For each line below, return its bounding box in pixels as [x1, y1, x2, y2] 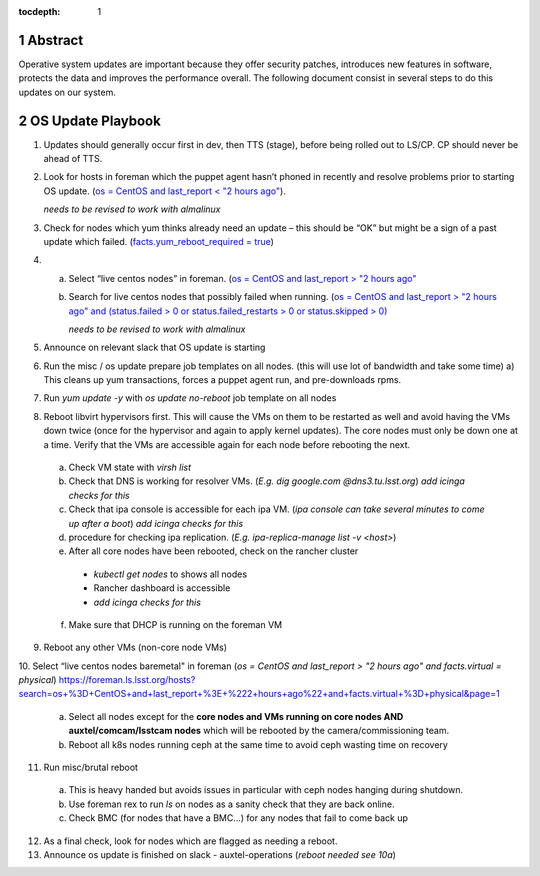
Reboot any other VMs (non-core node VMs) [43, 641, 227, 654]
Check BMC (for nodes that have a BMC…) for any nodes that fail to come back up [68, 812, 409, 824]
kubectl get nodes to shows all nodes [93, 568, 248, 580]
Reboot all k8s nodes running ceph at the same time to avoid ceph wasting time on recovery [68, 738, 449, 750]
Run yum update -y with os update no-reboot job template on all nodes [43, 392, 337, 404]
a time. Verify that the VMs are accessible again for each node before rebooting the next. [43, 438, 411, 450]
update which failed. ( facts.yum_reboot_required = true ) [43, 235, 275, 247]
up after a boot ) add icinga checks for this [68, 517, 244, 529]
